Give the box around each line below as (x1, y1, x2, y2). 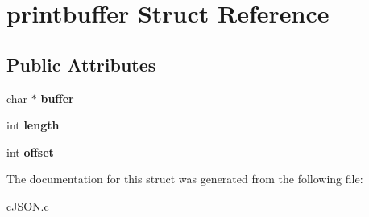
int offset (6, 143, 54, 160)
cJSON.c (6, 197, 49, 214)
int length (6, 117, 60, 133)
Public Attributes (6, 51, 156, 76)
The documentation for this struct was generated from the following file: (6, 170, 363, 187)
